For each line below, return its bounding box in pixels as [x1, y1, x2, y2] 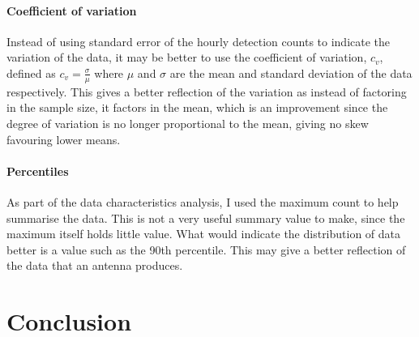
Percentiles [6, 162, 69, 179]
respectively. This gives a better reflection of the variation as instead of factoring [6, 83, 407, 100]
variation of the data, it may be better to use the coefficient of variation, [6, 49, 367, 66]
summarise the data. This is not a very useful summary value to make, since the [6, 209, 405, 226]
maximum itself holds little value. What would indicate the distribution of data [6, 225, 401, 242]
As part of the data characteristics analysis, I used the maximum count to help [6, 193, 399, 210]
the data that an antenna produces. [6, 257, 183, 274]
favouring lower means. [6, 130, 121, 147]
